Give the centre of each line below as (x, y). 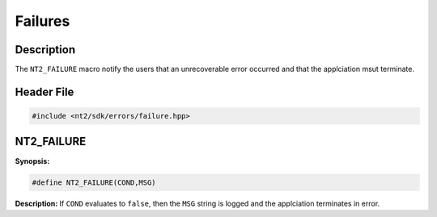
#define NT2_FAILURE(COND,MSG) (94, 182)
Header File (45, 92)
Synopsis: (32, 161)
